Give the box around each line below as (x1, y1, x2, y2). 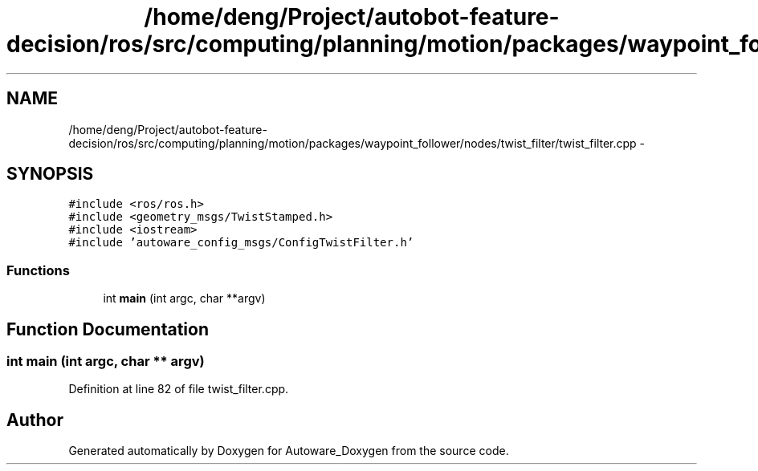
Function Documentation (6, 319, 209, 339)
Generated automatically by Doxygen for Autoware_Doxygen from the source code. (68, 444, 509, 458)
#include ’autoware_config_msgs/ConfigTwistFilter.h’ (68, 236, 414, 250)
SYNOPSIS (6, 164, 94, 185)
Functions (6, 262, 70, 278)
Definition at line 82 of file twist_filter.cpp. (68, 382, 289, 396)
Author (6, 409, 63, 430)
